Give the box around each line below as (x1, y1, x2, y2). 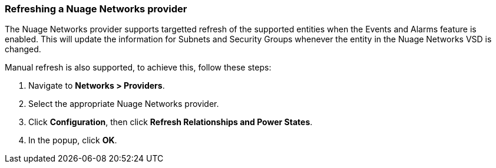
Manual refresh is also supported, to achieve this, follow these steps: (5, 62, 272, 73)
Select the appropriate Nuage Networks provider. (28, 99, 219, 109)
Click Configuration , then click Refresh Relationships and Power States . (28, 117, 313, 127)
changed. (5, 44, 41, 55)
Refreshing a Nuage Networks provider (5, 3, 187, 15)
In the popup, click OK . (28, 135, 117, 146)
